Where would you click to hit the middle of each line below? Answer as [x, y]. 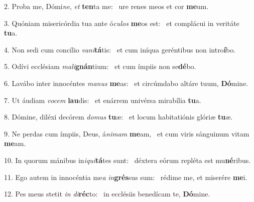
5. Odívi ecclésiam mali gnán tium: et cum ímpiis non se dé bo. [100, 66]
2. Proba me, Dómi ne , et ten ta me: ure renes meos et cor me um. [106, 6]
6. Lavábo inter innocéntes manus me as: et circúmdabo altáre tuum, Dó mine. [126, 83]
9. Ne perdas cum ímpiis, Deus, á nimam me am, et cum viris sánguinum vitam [127, 133]
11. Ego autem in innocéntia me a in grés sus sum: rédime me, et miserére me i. [126, 177]
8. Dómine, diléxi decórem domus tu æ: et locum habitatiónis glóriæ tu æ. [118, 117]
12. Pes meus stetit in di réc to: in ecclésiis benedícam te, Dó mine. [107, 194]
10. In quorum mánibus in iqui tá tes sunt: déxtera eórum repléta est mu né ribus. [128, 160]
